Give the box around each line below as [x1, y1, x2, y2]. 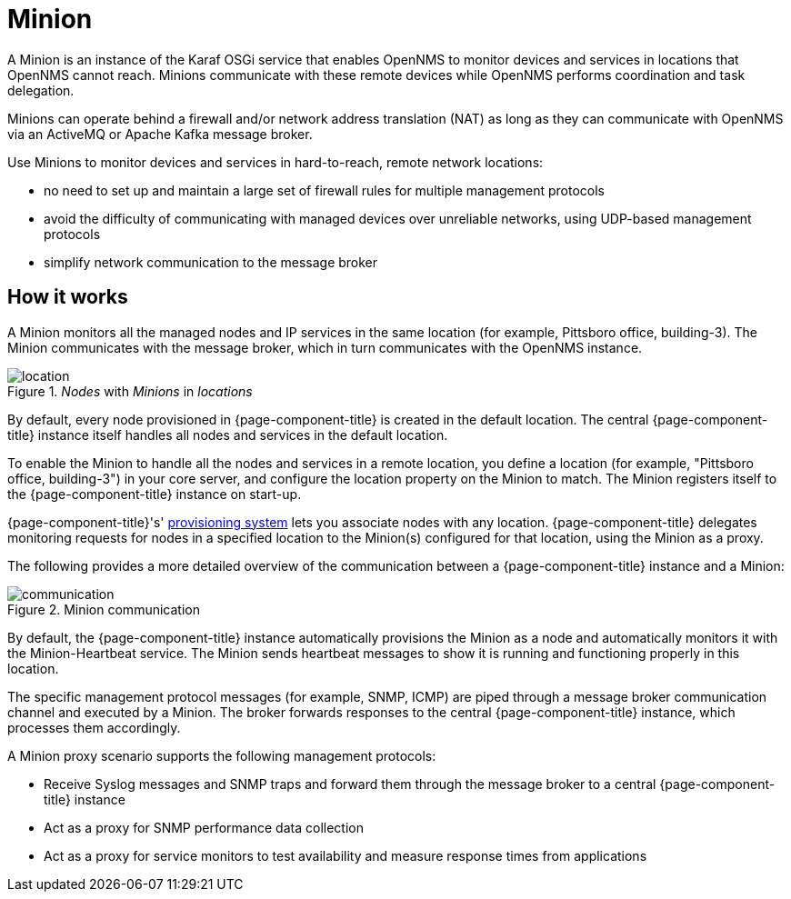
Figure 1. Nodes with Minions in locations [7, 383, 253, 399]
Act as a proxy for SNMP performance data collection [44, 819, 364, 835]
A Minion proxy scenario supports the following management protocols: [7, 747, 436, 764]
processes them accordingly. [7, 719, 181, 735]
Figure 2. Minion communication [7, 601, 200, 617]
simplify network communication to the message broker [44, 254, 378, 270]
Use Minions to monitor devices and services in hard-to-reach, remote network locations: [7, 154, 544, 170]
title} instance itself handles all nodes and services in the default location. [7, 426, 448, 443]
